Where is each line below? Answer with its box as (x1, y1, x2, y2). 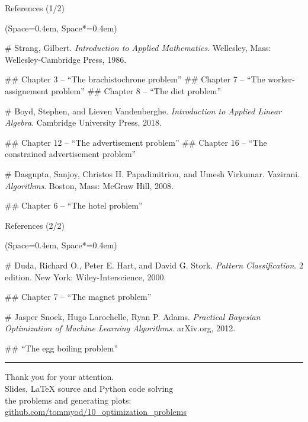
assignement (5, 84, 49, 97)
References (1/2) (5, 2, 65, 14)
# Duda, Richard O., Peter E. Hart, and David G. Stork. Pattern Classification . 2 (5, 258, 303, 271)
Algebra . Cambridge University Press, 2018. (5, 116, 162, 129)
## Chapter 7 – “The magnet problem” (5, 290, 152, 303)
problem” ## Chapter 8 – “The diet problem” (51, 84, 222, 97)
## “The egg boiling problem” (5, 341, 118, 354)
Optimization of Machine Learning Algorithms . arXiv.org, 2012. (5, 322, 236, 334)
